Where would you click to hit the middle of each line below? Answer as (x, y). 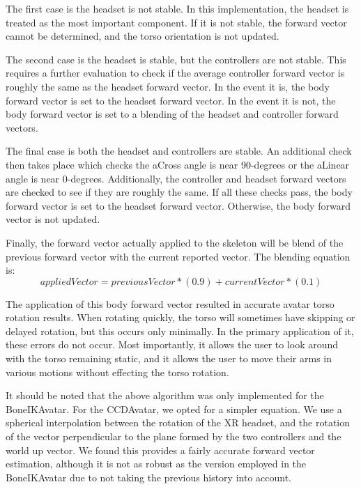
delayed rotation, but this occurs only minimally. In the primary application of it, (180, 331)
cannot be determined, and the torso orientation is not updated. (143, 36)
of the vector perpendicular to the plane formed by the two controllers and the (174, 436)
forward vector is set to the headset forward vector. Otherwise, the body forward (178, 205)
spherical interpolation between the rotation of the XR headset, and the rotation (178, 422)
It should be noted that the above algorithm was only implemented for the (165, 395)
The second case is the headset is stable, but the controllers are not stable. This (176, 59)
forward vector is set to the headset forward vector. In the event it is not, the (171, 100)
